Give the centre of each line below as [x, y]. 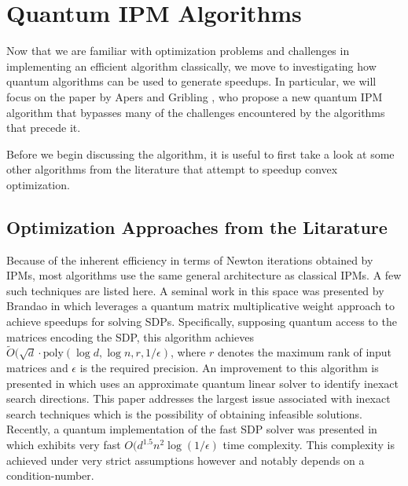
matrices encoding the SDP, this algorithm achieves [130, 336]
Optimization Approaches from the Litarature [197, 227]
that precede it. [44, 128]
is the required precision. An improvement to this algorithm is [229, 368]
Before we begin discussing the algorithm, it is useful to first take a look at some [200, 153]
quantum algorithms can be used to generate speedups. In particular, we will [191, 81]
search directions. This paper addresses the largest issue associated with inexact [198, 398]
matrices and [37, 368]
